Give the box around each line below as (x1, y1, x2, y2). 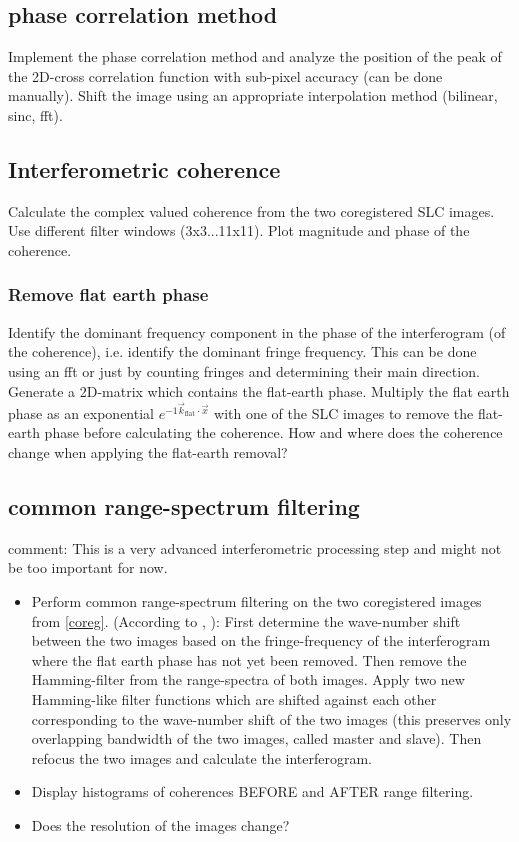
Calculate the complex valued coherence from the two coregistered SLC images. (8, 200, 495, 221)
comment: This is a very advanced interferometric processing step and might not (8, 537, 502, 558)
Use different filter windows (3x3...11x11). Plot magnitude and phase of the (8, 220, 470, 241)
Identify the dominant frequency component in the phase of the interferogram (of (8, 321, 506, 342)
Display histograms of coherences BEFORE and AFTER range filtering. (31, 781, 474, 802)
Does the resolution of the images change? (31, 814, 290, 835)
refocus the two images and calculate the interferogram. (31, 747, 372, 768)
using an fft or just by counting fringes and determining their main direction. (8, 360, 480, 381)
